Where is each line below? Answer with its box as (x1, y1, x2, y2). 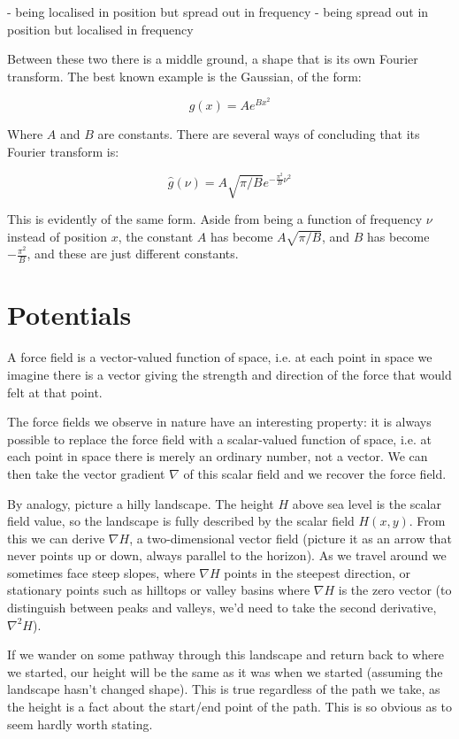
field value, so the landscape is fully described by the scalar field (7, 512, 355, 530)
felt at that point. (7, 382, 103, 401)
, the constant (118, 227, 194, 245)
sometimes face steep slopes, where (7, 563, 195, 581)
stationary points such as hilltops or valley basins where (7, 581, 310, 599)
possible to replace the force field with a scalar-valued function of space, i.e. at (7, 429, 432, 448)
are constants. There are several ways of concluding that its (97, 125, 420, 142)
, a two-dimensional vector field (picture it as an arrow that (129, 528, 452, 547)
